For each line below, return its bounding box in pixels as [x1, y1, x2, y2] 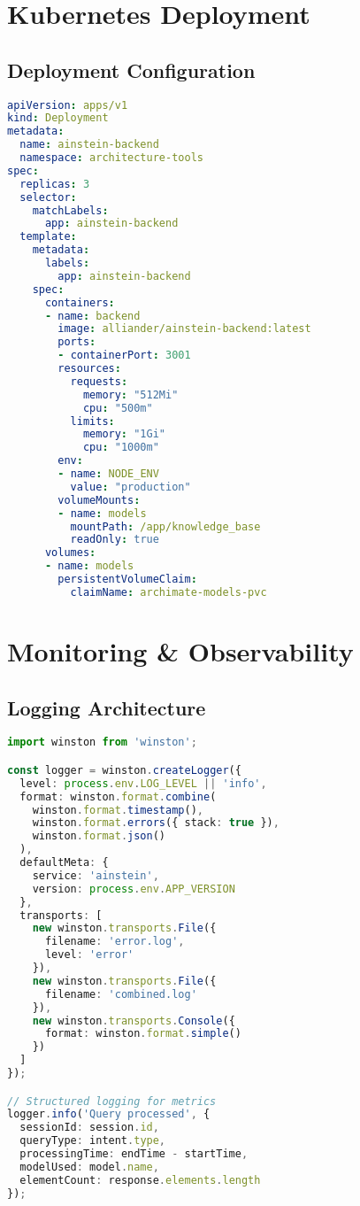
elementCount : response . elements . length [19, 1173, 261, 1187]
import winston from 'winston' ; [7, 736, 197, 749]
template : [19, 230, 77, 244]
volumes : [44, 546, 96, 560]
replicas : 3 [19, 177, 90, 190]
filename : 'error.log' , [44, 935, 185, 948]
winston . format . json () [32, 830, 166, 843]
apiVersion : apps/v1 [7, 98, 128, 112]
